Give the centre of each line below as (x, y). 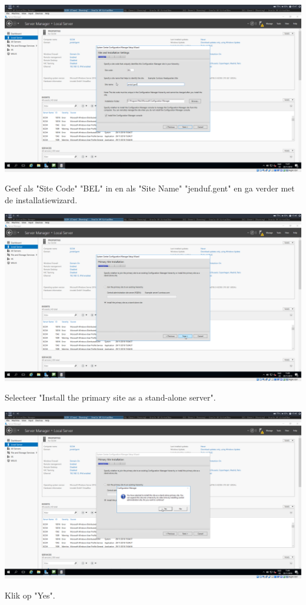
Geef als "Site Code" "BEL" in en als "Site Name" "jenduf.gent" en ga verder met (150, 188)
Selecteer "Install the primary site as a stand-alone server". (110, 397)
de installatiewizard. (41, 199)
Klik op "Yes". (30, 595)
